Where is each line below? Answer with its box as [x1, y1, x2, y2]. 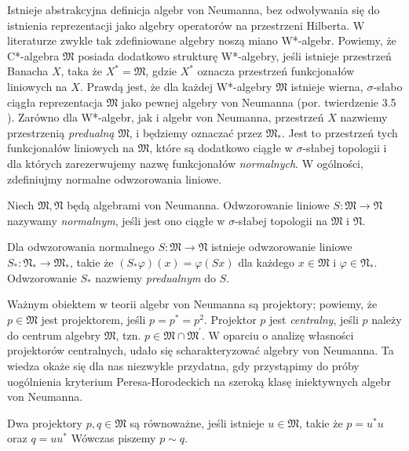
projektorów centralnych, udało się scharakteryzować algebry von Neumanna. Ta [7, 342, 394, 358]
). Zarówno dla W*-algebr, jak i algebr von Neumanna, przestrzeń [7, 109, 324, 125]
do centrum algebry [7, 326, 101, 343]
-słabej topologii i [302, 140, 387, 156]
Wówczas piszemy [71, 430, 156, 446]
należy [371, 311, 402, 327]
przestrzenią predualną [7, 124, 115, 140]
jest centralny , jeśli [269, 311, 359, 327]
